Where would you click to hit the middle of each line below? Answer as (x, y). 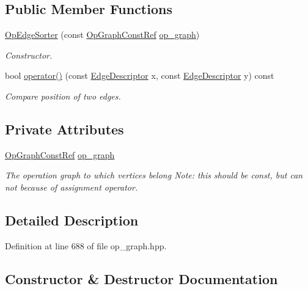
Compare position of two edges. (63, 96)
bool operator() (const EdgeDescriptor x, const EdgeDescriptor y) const (140, 75)
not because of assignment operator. (71, 187)
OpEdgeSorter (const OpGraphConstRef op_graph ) (102, 35)
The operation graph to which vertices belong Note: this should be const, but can (154, 175)
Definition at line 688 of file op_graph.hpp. (86, 245)
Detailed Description (72, 220)
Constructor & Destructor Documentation (141, 278)
